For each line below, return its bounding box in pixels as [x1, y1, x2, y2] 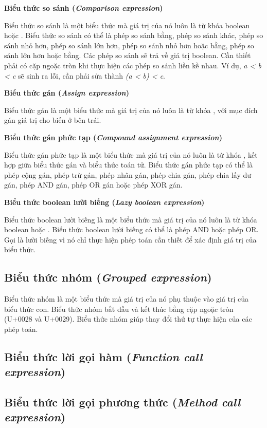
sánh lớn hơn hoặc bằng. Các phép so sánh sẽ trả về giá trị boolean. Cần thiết [4, 50, 251, 61]
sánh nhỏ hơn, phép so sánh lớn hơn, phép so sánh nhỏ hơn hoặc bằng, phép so [4, 40, 254, 50]
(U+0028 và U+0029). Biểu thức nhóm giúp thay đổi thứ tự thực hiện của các [4, 313, 252, 324]
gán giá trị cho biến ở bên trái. [4, 115, 101, 125]
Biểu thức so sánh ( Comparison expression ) [4, 3, 163, 13]
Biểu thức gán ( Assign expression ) [4, 87, 129, 98]
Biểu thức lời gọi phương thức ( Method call [4, 394, 241, 410]
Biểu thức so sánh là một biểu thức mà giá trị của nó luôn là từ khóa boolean [4, 20, 250, 30]
